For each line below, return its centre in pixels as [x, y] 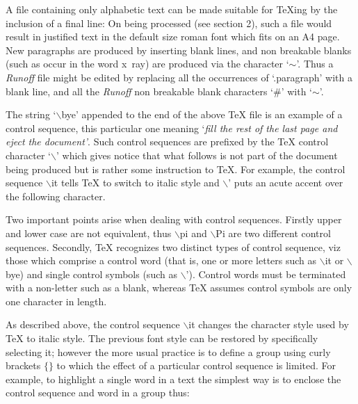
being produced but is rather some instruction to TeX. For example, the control [176, 169]
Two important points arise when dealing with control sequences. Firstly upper [174, 219]
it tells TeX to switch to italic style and [135, 183]
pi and [193, 233]
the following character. [56, 196]
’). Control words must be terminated [266, 274]
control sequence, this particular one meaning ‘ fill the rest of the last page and [172, 128]
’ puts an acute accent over [286, 183]
